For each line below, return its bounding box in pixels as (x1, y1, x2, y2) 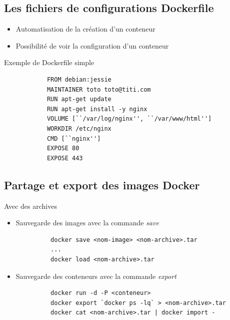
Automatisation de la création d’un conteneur (15, 24, 155, 34)
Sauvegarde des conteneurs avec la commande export (15, 270, 176, 281)
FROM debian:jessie (46, 76, 111, 83)
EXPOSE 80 (46, 145, 79, 152)
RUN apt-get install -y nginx (46, 105, 147, 113)
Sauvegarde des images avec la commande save (15, 217, 159, 228)
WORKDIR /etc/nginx (46, 125, 111, 132)
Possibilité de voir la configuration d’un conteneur (15, 40, 169, 51)
